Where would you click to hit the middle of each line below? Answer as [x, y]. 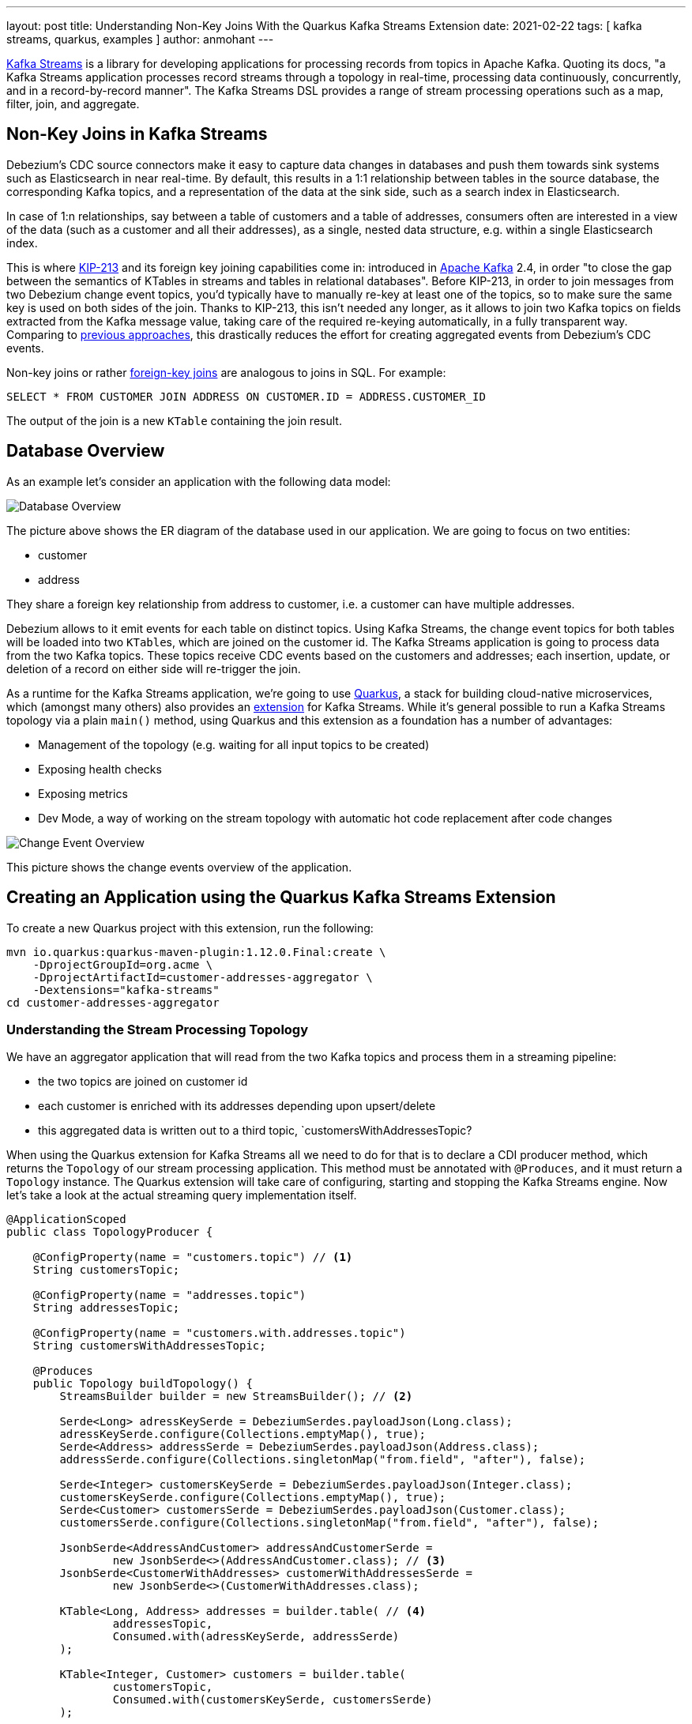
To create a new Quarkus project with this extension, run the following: [190, 928]
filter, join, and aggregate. [73, 104]
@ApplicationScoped [66, 1220]
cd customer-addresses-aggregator [113, 1002]
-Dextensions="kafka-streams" [126, 990]
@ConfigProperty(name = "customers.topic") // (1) [193, 1257]
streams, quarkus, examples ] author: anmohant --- [140, 39]
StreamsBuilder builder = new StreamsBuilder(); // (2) [236, 1397]
